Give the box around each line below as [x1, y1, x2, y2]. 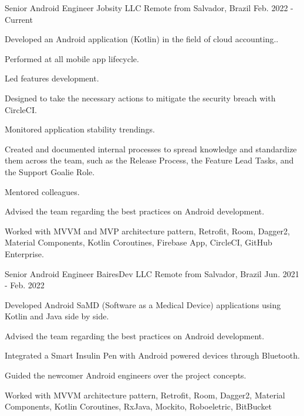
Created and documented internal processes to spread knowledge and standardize [5, 142, 297, 155]
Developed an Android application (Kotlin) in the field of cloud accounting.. [5, 33, 279, 45]
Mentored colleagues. [5, 185, 80, 197]
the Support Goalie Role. [5, 165, 95, 178]
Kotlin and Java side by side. [5, 310, 109, 322]
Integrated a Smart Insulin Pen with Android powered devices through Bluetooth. [5, 349, 300, 362]
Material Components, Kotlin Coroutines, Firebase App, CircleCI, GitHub [5, 236, 272, 248]
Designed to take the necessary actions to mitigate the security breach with [5, 91, 276, 104]
